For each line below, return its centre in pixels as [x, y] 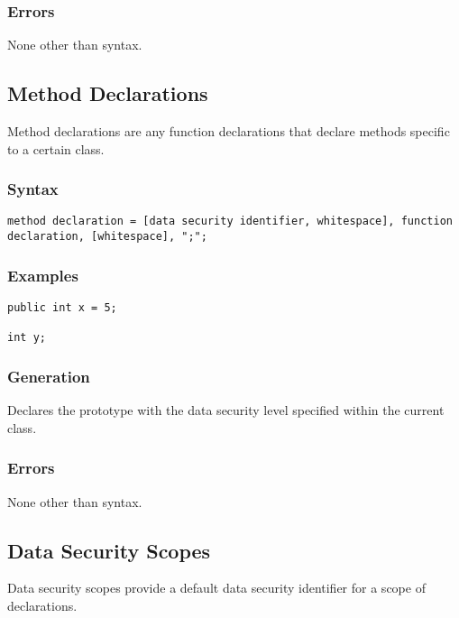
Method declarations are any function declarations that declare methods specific [229, 131]
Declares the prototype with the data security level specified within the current [226, 410]
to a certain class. [56, 148]
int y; [27, 338]
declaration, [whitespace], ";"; [107, 237]
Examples [43, 275]
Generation [49, 376]
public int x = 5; [62, 307]
